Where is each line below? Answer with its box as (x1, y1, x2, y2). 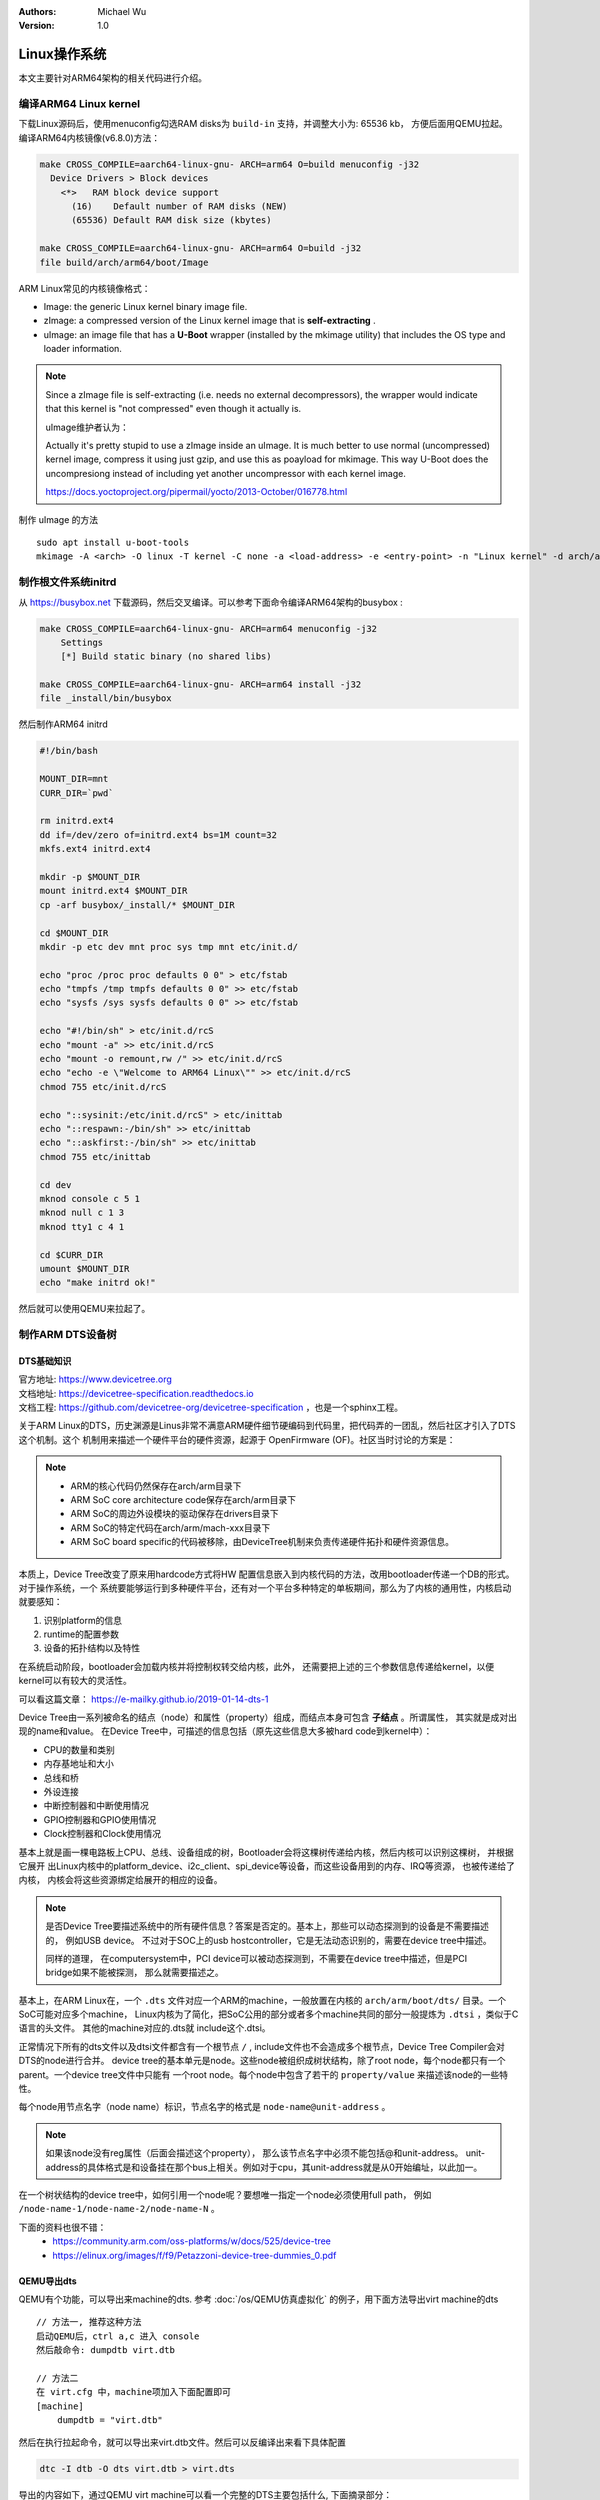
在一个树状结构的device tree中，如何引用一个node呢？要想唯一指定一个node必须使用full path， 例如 (18, 2188, 432, 2200)
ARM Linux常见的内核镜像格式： (18, 282, 151, 294)
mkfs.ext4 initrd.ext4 (39, 843, 151, 855)
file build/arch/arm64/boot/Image (39, 256, 209, 268)
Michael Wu (97, 6, 147, 17)
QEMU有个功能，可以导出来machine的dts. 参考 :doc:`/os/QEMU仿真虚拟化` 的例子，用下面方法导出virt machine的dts (18, 2293, 499, 2305)
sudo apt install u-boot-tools (36, 537, 190, 548)
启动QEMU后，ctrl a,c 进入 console (36, 2330, 200, 2342)
